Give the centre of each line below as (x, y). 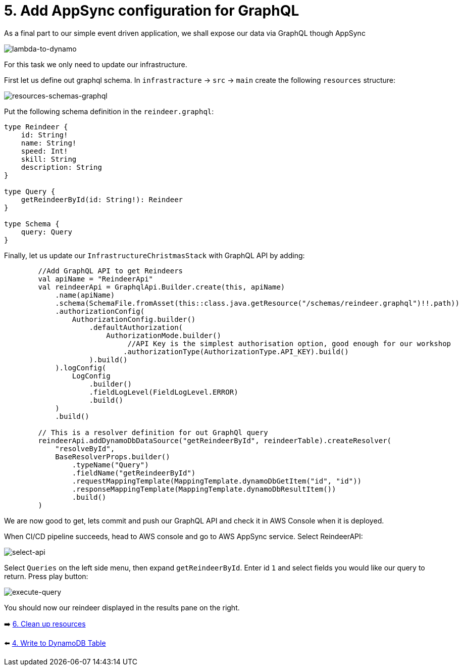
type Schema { (32, 224)
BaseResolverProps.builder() (113, 457)
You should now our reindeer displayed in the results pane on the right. (122, 607)
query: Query (46, 232)
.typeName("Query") (110, 465)
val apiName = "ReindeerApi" (96, 279)
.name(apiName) (85, 295)
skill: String (49, 159)
